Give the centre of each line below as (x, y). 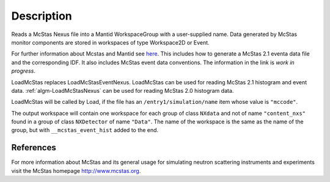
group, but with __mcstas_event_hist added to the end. (85, 130)
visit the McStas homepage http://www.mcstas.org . (76, 170)
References (34, 147)
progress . (24, 71)
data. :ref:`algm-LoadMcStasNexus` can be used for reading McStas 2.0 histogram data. (123, 90)
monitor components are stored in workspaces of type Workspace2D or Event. (111, 42)
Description (42, 16)
